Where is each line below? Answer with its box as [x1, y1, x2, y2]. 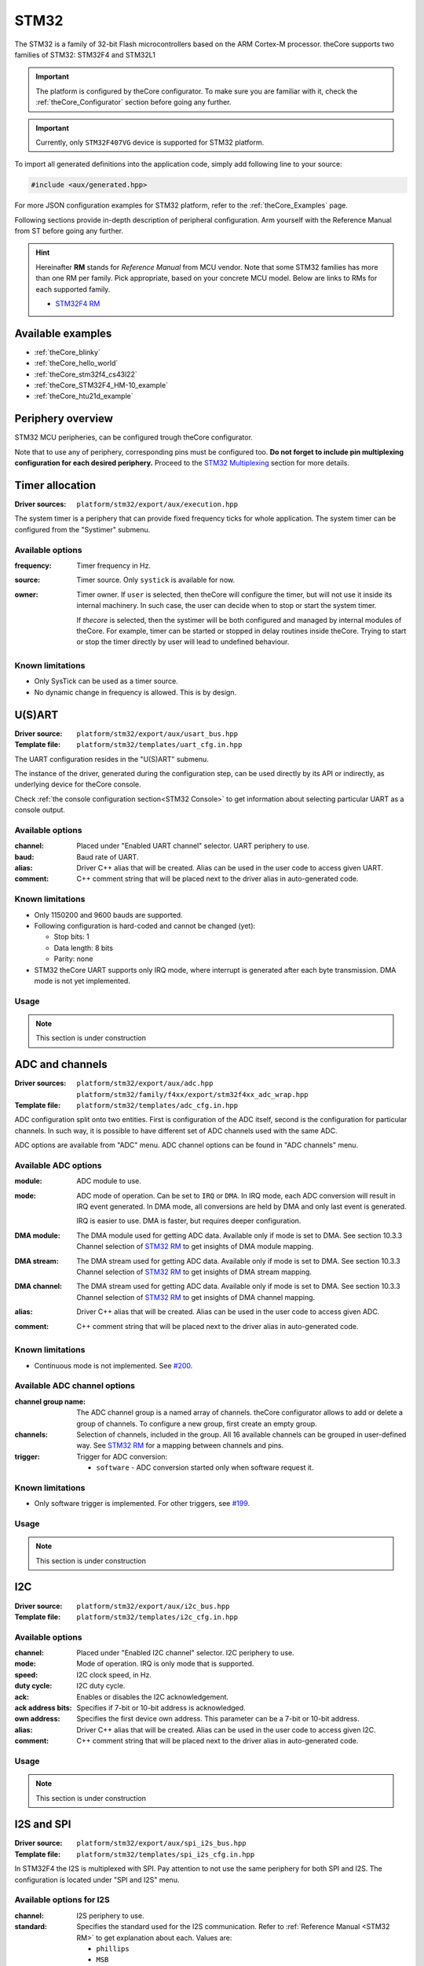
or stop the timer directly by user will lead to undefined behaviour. [76, 637, 290, 646]
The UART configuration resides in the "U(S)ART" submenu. [14, 754, 210, 764]
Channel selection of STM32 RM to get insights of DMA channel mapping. [76, 1292, 316, 1301]
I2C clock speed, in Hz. [76, 1670, 152, 1679]
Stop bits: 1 [53, 932, 90, 941]
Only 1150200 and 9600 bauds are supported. [34, 910, 184, 919]
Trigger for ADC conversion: [76, 1452, 168, 1461]
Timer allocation [14, 478, 97, 491]
